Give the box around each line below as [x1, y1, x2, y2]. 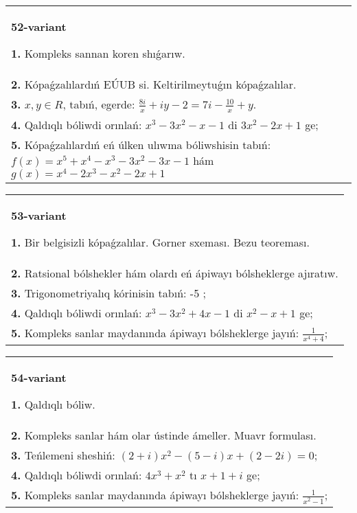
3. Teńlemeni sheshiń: [11, 447, 115, 464]
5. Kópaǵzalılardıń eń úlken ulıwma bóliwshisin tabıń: [11, 136, 271, 152]
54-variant [11, 369, 67, 386]
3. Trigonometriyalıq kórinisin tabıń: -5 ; [11, 285, 206, 301]
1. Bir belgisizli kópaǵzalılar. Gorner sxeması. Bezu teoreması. [11, 234, 310, 251]
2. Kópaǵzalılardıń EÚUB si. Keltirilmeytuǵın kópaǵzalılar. [11, 76, 297, 92]
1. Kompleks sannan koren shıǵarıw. [11, 45, 185, 61]
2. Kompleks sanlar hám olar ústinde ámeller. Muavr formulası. [11, 427, 316, 444]
